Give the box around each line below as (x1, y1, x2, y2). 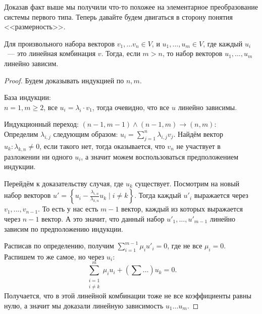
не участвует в (176, 140, 221, 151)
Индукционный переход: (4, 119, 79, 129)
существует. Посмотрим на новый (135, 178, 240, 188)
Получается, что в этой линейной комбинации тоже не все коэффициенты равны (4, 290, 251, 301)
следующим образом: (53, 128, 118, 139)
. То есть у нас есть (38, 203, 98, 214)
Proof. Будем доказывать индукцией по (4, 75, 124, 85)
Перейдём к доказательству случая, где (4, 178, 124, 188)
